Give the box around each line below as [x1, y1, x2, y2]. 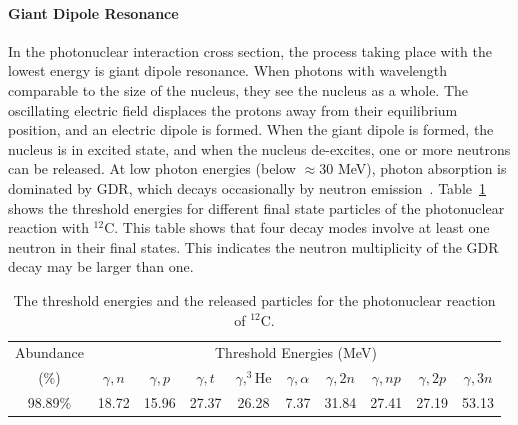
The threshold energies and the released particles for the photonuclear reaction [13, 289, 496, 310]
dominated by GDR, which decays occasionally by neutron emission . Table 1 [8, 177, 487, 198]
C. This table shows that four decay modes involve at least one [104, 217, 490, 238]
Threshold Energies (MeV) [215, 342, 377, 363]
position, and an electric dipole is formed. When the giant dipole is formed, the [8, 119, 494, 140]
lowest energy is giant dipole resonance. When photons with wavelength [8, 60, 448, 81]
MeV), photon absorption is [337, 158, 507, 179]
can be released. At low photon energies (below [8, 158, 296, 179]
